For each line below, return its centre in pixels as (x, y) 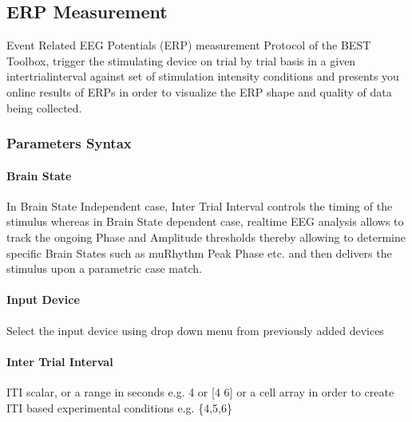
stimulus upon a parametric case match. (104, 268)
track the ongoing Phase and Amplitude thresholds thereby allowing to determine (206, 237)
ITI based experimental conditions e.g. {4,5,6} (119, 407)
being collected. (44, 107)
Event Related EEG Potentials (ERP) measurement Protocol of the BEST (189, 45)
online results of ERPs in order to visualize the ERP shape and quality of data (199, 91)
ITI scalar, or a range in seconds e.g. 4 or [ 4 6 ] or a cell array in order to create (200, 391)
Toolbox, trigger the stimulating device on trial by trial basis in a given (181, 60)
